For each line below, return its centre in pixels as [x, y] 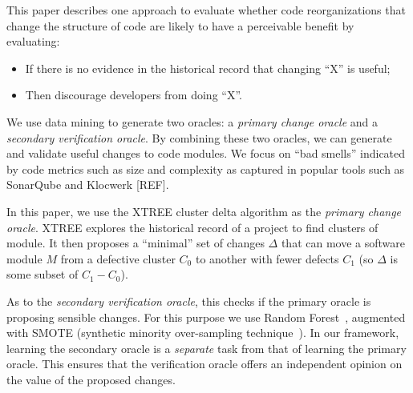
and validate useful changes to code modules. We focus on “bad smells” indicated [206, 153]
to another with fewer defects [267, 258]
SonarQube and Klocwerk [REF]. [88, 184]
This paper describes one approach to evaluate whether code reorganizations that [206, 10]
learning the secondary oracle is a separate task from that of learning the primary [206, 348]
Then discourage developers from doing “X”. [134, 95]
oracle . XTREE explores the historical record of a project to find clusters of [192, 227]
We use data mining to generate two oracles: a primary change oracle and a [192, 121]
